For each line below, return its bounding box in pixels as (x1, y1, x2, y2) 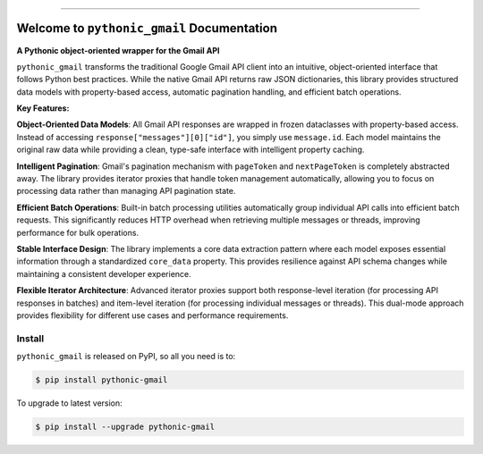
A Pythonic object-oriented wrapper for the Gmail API (16, 45, 220, 55)
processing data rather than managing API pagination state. (16, 186, 236, 197)
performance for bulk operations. (16, 227, 139, 238)
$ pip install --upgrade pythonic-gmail (35, 422, 215, 433)
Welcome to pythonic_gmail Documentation (16, 21, 277, 36)
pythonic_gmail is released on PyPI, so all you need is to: (16, 351, 236, 362)
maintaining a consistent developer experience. (16, 268, 191, 279)
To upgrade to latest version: (16, 398, 123, 408)
